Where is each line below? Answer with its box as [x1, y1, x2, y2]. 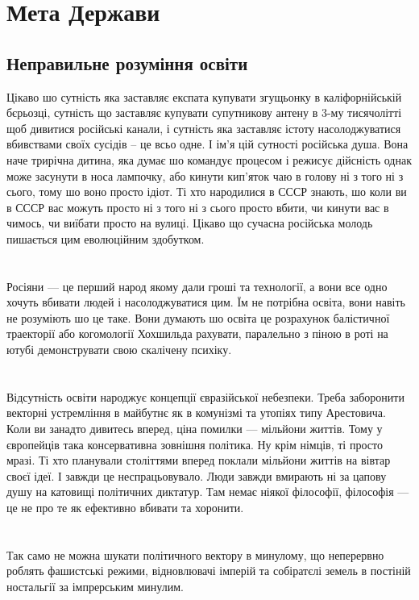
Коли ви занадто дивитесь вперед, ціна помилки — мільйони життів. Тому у [6, 420, 383, 437]
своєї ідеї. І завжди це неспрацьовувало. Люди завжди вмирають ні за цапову [6, 467, 387, 484]
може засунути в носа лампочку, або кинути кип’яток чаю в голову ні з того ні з [6, 167, 404, 184]
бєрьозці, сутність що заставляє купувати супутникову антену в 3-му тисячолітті [6, 104, 402, 121]
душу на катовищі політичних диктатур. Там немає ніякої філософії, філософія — [6, 483, 409, 500]
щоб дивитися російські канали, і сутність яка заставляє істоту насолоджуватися [6, 119, 401, 136]
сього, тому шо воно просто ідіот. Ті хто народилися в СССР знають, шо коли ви [6, 183, 407, 200]
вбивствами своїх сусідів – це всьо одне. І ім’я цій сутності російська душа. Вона [6, 135, 409, 152]
